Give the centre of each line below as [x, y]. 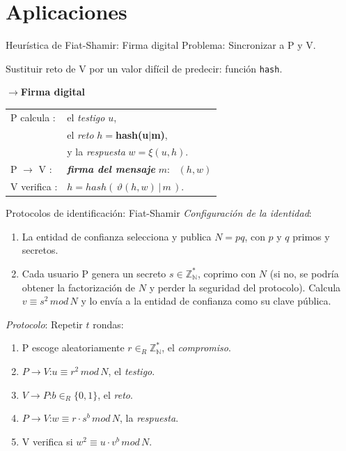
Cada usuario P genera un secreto [94, 273]
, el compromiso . [196, 347]
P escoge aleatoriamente [73, 347]
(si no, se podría [304, 273]
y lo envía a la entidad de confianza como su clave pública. [206, 301]
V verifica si [47, 441]
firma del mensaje [111, 169]
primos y [311, 236]
